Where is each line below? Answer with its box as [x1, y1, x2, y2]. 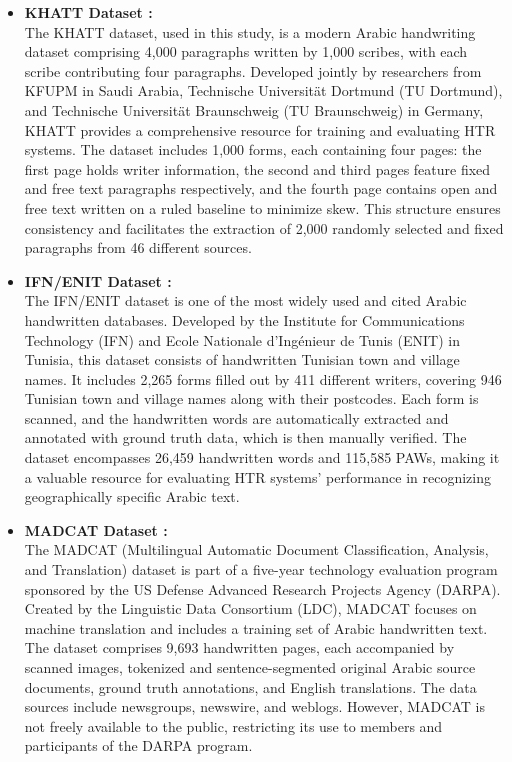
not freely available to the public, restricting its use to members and [24, 715, 443, 736]
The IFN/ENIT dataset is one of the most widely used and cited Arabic [24, 290, 467, 311]
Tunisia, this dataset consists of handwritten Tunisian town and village [24, 349, 460, 370]
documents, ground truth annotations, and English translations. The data [24, 676, 477, 697]
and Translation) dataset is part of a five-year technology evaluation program [24, 559, 498, 580]
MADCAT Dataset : [24, 519, 168, 540]
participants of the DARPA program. [24, 735, 253, 756]
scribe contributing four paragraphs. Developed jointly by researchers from [24, 60, 482, 81]
